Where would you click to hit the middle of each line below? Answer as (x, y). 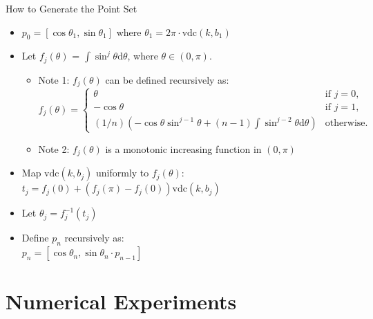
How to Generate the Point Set (71, 8)
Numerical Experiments (121, 301)
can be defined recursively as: (167, 79)
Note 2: (54, 148)
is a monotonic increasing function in (183, 148)
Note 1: (54, 79)
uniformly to (123, 173)
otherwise (345, 123)
